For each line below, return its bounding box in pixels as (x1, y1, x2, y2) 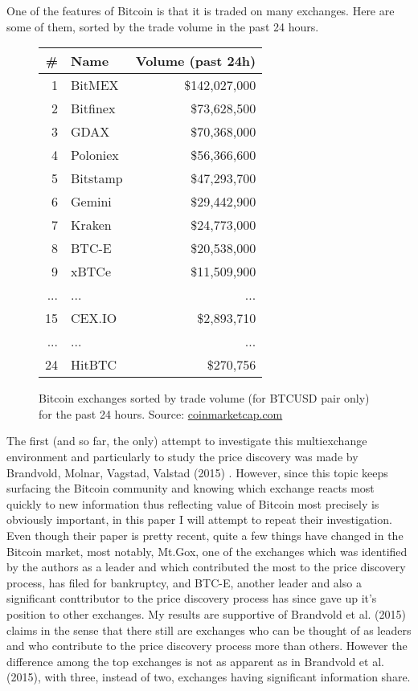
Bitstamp (71, 169, 123, 188)
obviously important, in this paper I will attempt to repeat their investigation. (6, 511, 392, 528)
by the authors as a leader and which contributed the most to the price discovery (6, 558, 406, 575)
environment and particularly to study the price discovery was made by (6, 448, 359, 464)
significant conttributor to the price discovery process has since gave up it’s (6, 590, 377, 607)
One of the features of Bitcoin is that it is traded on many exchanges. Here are (6, 2, 395, 18)
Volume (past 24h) (135, 51, 256, 71)
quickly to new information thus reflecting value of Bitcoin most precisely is (6, 495, 379, 512)
